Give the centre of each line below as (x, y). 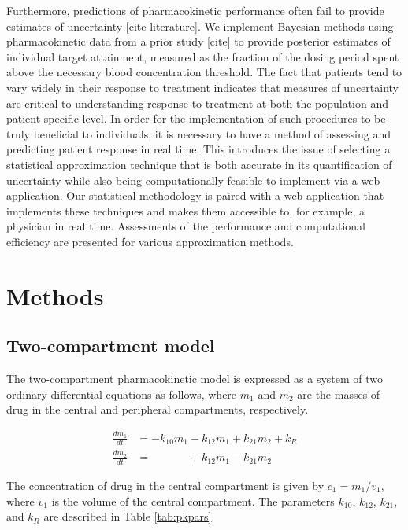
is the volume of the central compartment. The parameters (193, 501)
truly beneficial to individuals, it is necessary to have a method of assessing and (198, 133)
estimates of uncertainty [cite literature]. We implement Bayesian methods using (200, 26)
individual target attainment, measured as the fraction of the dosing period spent (203, 56)
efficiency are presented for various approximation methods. (150, 241)
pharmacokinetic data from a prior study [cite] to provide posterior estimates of (198, 41)
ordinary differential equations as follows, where (122, 394)
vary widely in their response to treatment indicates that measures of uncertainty (202, 87)
